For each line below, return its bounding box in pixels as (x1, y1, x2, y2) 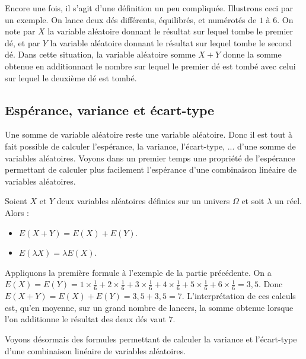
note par (5, 25, 36, 37)
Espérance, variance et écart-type (5, 100, 215, 119)
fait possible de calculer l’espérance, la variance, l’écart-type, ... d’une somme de (5, 139, 296, 152)
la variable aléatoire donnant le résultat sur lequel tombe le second (50, 36, 292, 49)
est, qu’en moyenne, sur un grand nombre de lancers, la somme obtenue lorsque (5, 301, 294, 313)
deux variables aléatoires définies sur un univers (56, 195, 230, 207)
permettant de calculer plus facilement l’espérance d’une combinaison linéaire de (5, 163, 297, 176)
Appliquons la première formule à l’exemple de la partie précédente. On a (5, 266, 272, 278)
